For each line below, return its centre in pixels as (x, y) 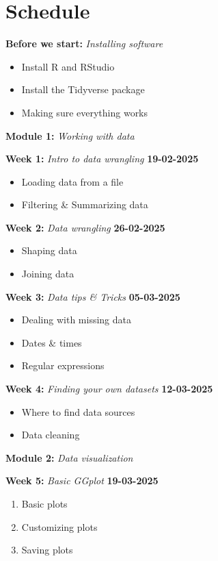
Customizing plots (59, 526)
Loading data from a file (72, 181)
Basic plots (44, 503)
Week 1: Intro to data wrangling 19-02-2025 (102, 159)
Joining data (48, 274)
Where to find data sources (78, 411)
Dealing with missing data (76, 320)
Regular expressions (63, 365)
